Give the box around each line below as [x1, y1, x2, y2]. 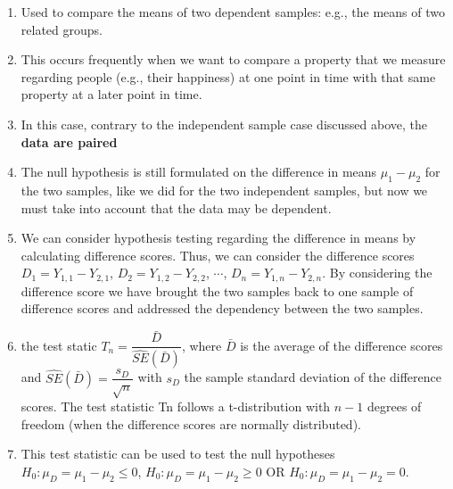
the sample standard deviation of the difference [184, 368, 441, 386]
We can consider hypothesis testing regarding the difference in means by [21, 228, 416, 247]
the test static [21, 336, 97, 354]
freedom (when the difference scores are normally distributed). [21, 414, 361, 433]
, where [181, 336, 222, 354]
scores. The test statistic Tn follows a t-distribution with [21, 397, 331, 416]
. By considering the [322, 263, 432, 282]
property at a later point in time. [21, 85, 202, 104]
